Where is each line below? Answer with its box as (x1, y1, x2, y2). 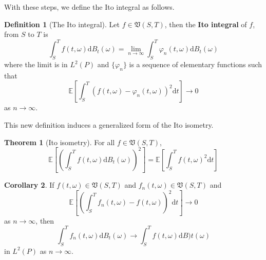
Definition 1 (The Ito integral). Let (4, 18, 120, 29)
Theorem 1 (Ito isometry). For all (4, 136, 115, 147)
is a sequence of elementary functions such (129, 59, 262, 70)
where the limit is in (4, 59, 68, 70)
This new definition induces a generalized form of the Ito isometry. (4, 119, 214, 130)
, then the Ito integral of (164, 18, 247, 29)
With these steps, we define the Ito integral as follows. (4, 2, 175, 12)
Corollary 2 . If (4, 179, 54, 190)
